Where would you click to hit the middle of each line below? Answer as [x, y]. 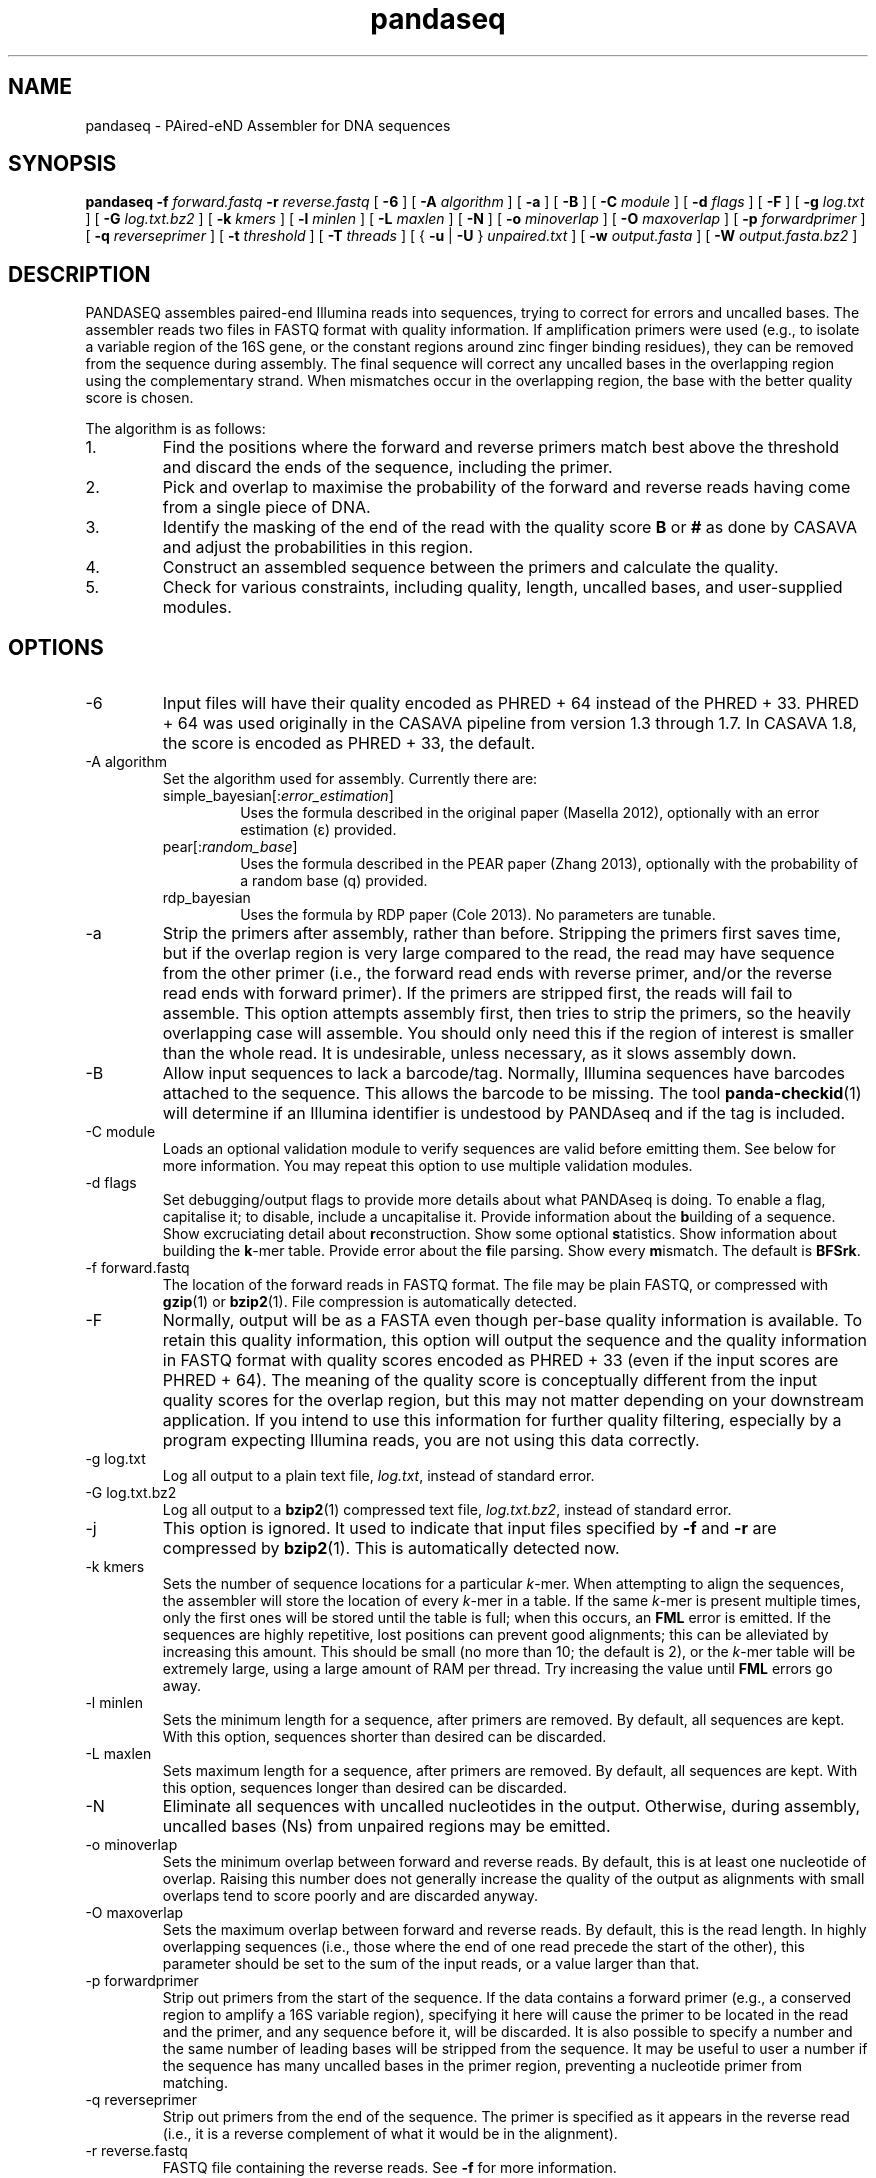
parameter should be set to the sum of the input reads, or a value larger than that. [431, 1964]
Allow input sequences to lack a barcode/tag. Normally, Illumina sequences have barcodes [503, 1073]
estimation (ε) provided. [318, 830]
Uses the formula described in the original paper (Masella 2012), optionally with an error [530, 813]
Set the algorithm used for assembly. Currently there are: [350, 779]
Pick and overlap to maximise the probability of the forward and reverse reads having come [506, 487]
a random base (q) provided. [334, 881]
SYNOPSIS [62, 164]
